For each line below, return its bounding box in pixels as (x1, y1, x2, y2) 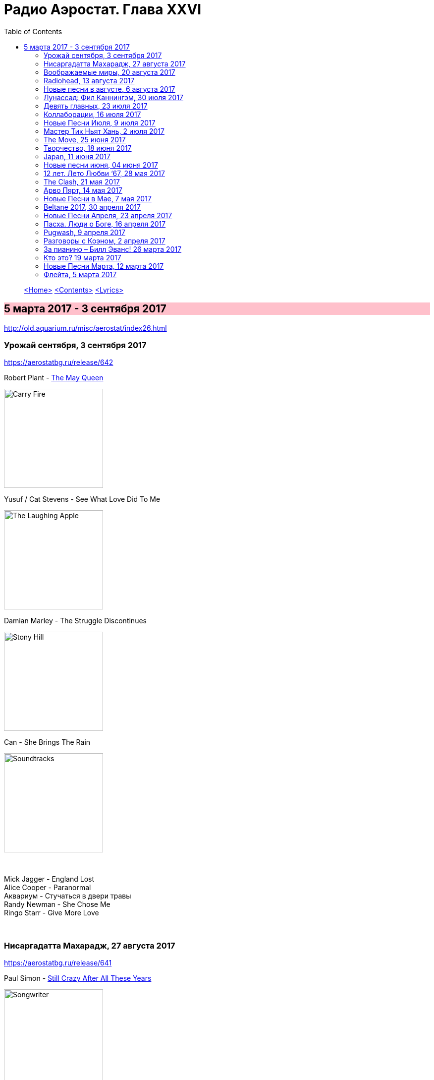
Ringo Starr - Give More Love (4, 908, 99, 917)
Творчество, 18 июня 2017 (44, 143, 132, 152)
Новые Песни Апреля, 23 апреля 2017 (44, 211, 172, 220)
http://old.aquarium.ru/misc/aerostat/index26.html (4, 323, 167, 332)
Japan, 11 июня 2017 (44, 152, 110, 161)
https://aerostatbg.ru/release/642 (4, 358, 113, 367)
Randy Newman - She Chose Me (4, 900, 110, 909)
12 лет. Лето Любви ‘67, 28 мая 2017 (44, 169, 165, 178)
